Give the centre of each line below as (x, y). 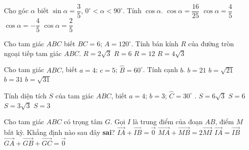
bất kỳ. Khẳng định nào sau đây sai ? (60, 132)
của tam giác (74, 95)
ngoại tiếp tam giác (33, 53)
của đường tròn (211, 44)
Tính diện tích (25, 95)
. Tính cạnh (160, 69)
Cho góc (16, 10)
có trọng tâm (83, 122)
